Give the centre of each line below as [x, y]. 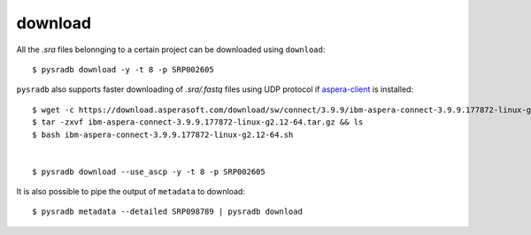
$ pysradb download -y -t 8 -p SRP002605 [123, 69]
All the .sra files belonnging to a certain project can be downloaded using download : [171, 49]
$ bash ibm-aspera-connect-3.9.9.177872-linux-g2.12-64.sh [163, 134]
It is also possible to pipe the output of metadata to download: [131, 192]
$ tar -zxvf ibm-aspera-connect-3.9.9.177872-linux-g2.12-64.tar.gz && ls [198, 122]
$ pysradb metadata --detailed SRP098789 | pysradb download [167, 212]
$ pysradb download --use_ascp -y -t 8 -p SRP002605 [149, 171]
